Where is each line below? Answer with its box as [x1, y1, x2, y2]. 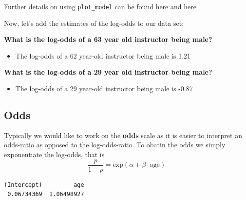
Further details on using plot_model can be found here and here [4, 1, 196, 11]
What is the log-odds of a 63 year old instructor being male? [4, 34, 212, 44]
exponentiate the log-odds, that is [4, 149, 105, 160]
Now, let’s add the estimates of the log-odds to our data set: [4, 18, 184, 28]
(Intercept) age [4, 181, 84, 188]
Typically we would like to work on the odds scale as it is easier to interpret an [4, 130, 242, 140]
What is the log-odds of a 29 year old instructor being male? [4, 67, 212, 77]
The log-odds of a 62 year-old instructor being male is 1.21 [15, 50, 191, 60]
